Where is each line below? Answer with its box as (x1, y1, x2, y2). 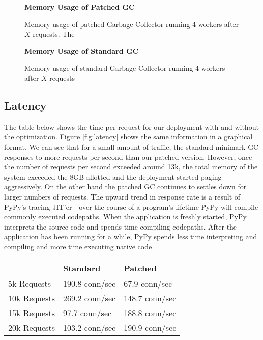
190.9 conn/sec (124, 322, 177, 334)
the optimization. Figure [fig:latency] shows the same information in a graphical (4, 131, 253, 142)
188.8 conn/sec (124, 307, 177, 319)
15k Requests (8, 307, 55, 319)
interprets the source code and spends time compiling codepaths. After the (4, 221, 237, 232)
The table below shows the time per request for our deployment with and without (4, 121, 259, 132)
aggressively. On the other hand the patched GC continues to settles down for (4, 181, 247, 192)
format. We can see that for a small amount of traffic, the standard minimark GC (4, 141, 259, 152)
